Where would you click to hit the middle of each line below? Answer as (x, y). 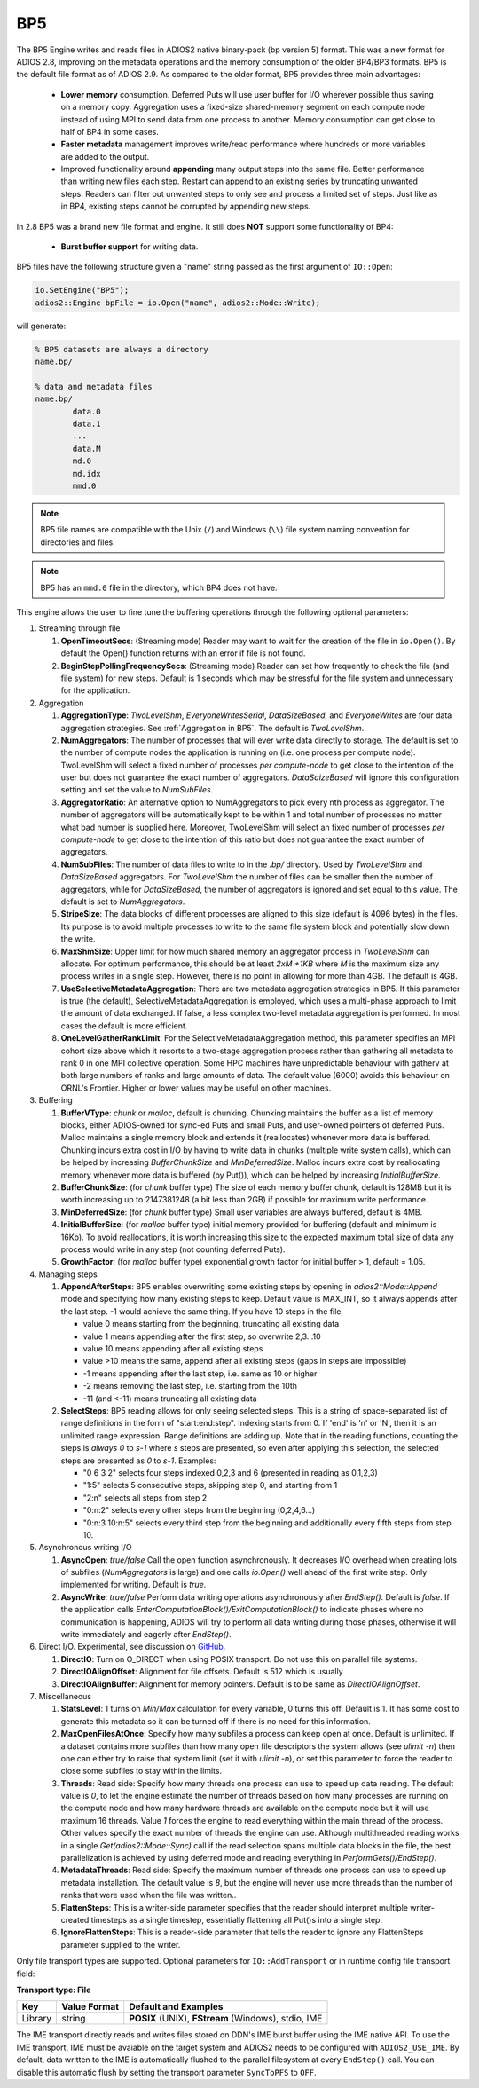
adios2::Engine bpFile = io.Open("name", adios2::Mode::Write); (178, 303)
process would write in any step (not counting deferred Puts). (173, 1249)
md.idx (86, 473)
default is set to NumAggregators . (123, 902)
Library (37, 2019)
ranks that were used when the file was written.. (149, 1895)
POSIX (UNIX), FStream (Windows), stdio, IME (226, 2019)
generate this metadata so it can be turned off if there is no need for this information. (216, 1721)
